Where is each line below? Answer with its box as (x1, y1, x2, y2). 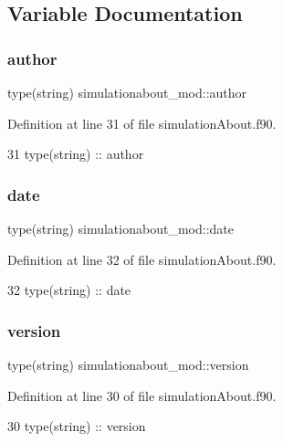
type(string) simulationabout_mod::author (7, 83, 247, 101)
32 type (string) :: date (7, 280, 131, 300)
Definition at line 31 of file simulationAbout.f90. (7, 113, 277, 132)
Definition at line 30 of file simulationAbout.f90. (7, 385, 277, 405)
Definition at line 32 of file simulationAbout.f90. (7, 249, 277, 268)
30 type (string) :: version (7, 416, 146, 436)
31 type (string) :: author (7, 144, 144, 163)
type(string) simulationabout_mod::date (7, 219, 234, 237)
